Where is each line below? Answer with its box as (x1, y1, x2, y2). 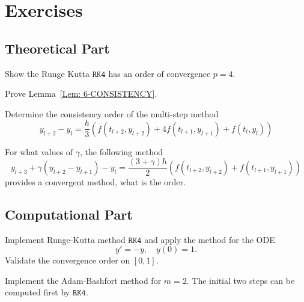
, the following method (80, 145, 163, 158)
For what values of (5, 145, 73, 158)
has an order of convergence (108, 67, 211, 79)
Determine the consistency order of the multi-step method (5, 107, 219, 120)
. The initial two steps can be (186, 274, 295, 286)
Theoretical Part (5, 39, 110, 57)
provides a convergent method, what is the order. (5, 175, 186, 188)
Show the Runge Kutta (5, 67, 90, 79)
